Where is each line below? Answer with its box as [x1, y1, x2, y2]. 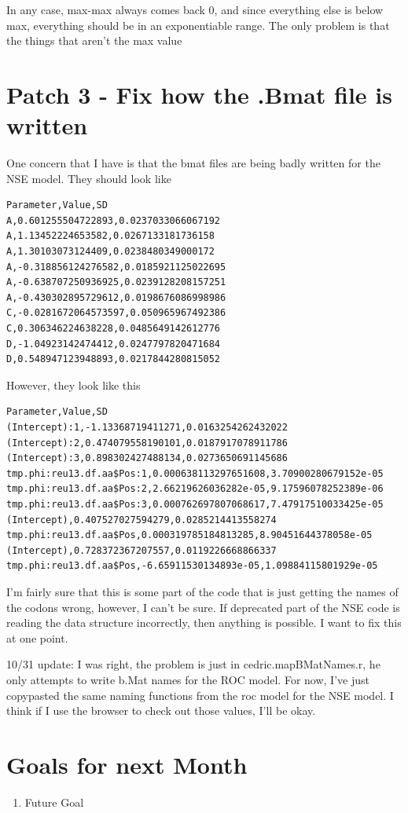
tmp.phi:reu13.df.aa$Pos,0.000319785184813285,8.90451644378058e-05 [6, 529, 373, 541]
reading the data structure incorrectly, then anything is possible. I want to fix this [6, 614, 402, 631]
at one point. [6, 629, 68, 646]
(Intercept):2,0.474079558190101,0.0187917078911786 [6, 437, 288, 449]
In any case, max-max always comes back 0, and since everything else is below [6, 2, 384, 17]
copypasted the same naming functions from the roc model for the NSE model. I [6, 687, 394, 703]
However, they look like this [6, 376, 141, 393]
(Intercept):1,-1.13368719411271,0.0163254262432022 [6, 422, 288, 433]
